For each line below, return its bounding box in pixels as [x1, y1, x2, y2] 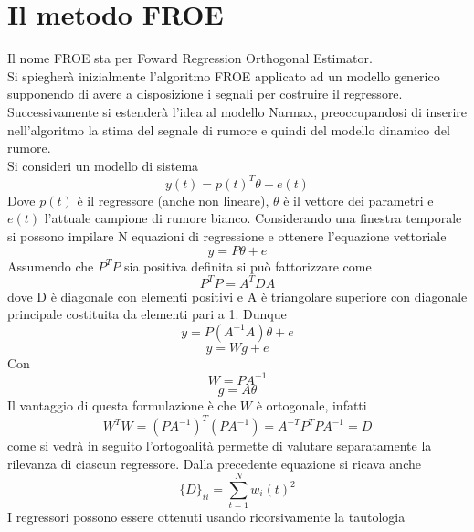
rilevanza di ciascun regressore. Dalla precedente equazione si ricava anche [7, 453, 421, 473]
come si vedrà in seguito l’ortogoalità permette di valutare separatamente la [7, 436, 432, 455]
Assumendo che [7, 256, 94, 275]
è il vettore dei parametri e [283, 190, 434, 209]
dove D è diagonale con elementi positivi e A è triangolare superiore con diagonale [7, 286, 468, 305]
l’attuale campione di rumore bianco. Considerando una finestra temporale [44, 208, 462, 228]
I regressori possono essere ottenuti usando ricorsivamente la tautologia [7, 507, 406, 527]
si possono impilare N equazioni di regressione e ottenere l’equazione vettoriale [7, 226, 447, 245]
